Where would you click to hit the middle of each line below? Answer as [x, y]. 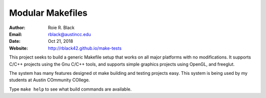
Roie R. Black [61, 28]
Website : [18, 48]
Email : [16, 34]
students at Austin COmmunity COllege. [50, 80]
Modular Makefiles [48, 13]
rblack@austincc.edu [69, 34]
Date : [15, 41]
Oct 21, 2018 [61, 41]
